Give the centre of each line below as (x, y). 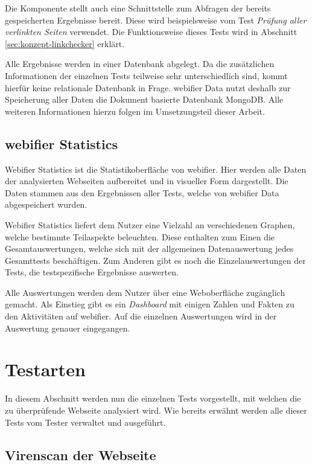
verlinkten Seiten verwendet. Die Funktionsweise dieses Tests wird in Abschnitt (151, 32)
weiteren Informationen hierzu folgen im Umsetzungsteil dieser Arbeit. (135, 111)
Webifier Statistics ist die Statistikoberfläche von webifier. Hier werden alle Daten (156, 169)
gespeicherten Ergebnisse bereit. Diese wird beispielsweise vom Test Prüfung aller (156, 20)
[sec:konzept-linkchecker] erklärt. (65, 43)
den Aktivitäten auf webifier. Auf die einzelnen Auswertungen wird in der (141, 316)
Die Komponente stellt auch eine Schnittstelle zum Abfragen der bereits (138, 8)
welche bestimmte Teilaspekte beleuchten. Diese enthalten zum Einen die (140, 236)
